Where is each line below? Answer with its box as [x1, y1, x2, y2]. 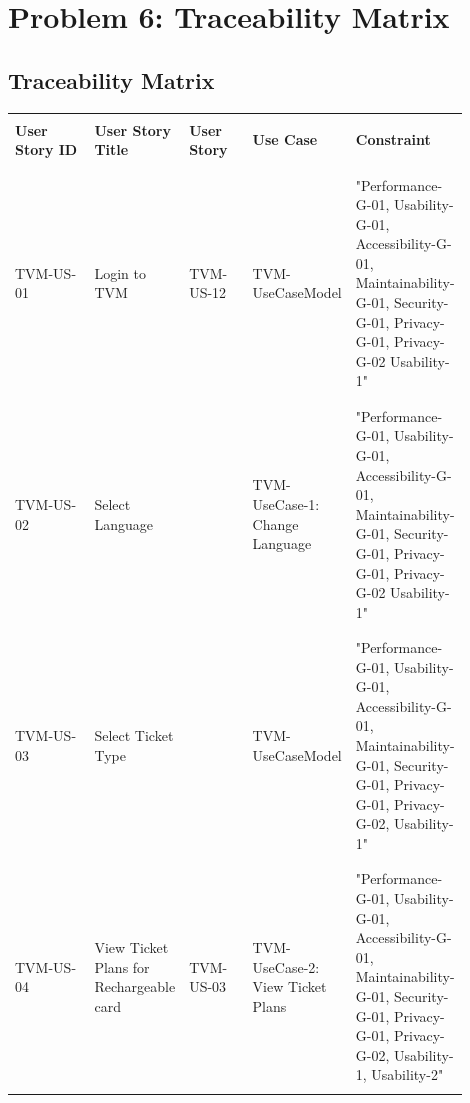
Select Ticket [94, 725, 174, 746]
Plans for [94, 956, 150, 977]
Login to [94, 262, 146, 283]
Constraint [355, 129, 431, 150]
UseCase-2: [252, 956, 320, 977]
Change [252, 513, 299, 534]
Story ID [15, 139, 78, 160]
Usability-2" [371, 1064, 444, 1085]
